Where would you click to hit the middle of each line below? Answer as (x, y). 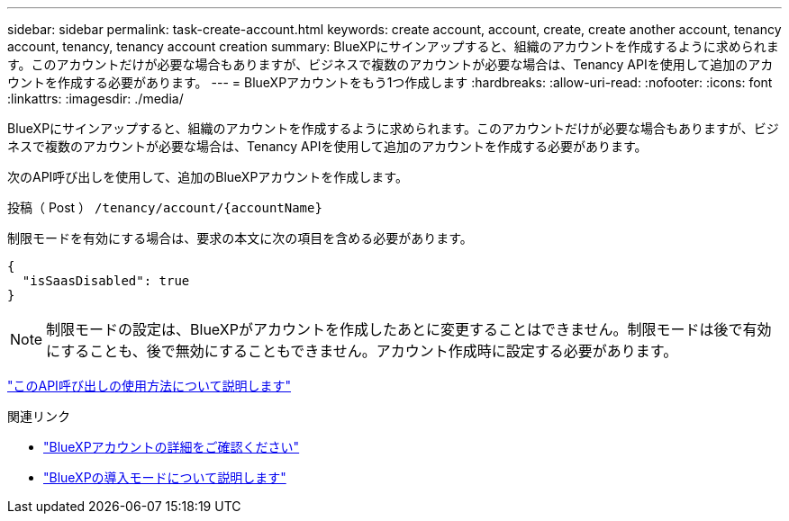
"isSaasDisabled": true (106, 281)
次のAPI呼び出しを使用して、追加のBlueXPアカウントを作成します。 (208, 177)
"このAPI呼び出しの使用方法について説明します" (149, 386)
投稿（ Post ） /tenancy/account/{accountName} (165, 207)
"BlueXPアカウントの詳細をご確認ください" (172, 447)
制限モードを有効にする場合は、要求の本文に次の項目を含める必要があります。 (240, 238)
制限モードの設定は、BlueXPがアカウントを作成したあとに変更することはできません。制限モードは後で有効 (409, 329)
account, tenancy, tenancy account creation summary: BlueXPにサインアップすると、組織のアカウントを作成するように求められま (393, 46)
